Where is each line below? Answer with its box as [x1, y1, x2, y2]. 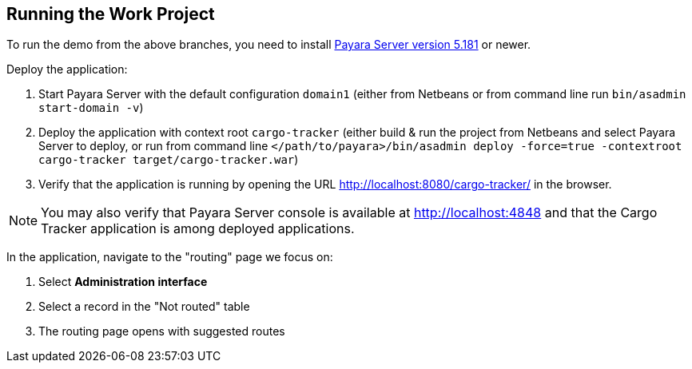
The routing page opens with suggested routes [38, 324, 285, 339]
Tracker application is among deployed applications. [41, 220, 355, 237]
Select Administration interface [38, 275, 208, 289]
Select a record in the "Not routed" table [38, 300, 250, 314]
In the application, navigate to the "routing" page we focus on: [6, 250, 333, 264]
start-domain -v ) [38, 101, 144, 115]
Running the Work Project [6, 4, 215, 24]
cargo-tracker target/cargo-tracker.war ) [38, 153, 299, 167]
